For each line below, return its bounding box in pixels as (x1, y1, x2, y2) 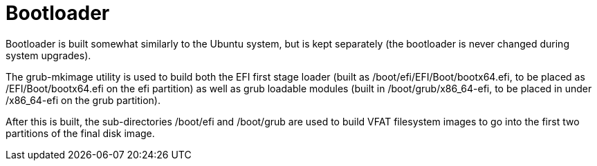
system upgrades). (6, 49, 91, 61)
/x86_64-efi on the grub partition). (6, 94, 160, 106)
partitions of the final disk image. (6, 127, 155, 139)
